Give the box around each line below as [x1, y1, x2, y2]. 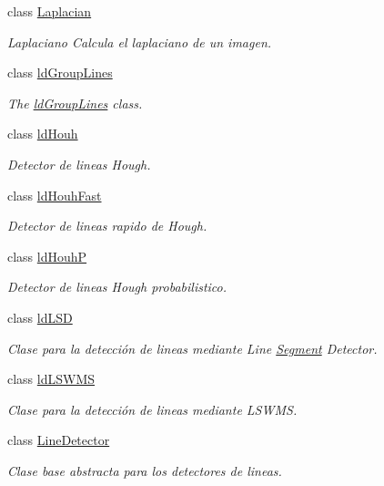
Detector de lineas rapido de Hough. [7, 216, 207, 235]
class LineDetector [7, 430, 110, 450]
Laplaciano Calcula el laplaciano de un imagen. [7, 32, 272, 51]
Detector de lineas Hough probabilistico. [7, 277, 227, 296]
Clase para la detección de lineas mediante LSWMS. [7, 399, 298, 419]
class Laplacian [7, 2, 92, 20]
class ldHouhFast [7, 185, 102, 204]
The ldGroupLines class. [7, 93, 143, 112]
